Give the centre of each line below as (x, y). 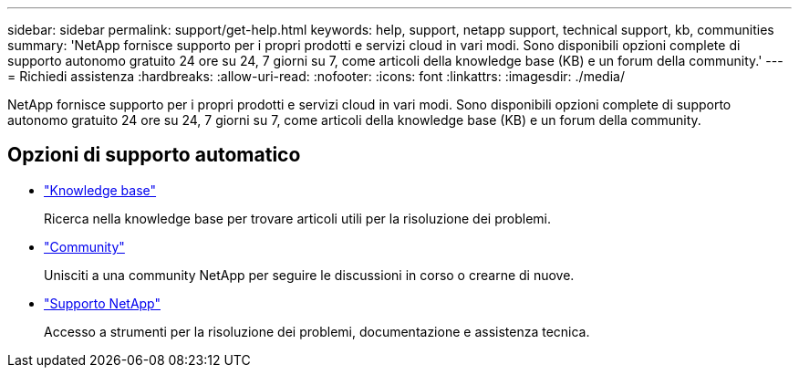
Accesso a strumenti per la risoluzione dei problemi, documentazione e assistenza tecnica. (317, 331)
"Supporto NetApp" (102, 303)
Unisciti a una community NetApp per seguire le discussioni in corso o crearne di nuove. (309, 275)
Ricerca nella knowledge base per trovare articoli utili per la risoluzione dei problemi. (298, 218)
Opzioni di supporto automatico (154, 155)
